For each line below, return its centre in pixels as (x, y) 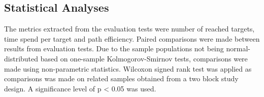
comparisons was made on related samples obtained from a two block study (121, 78)
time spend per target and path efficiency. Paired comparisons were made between (132, 38)
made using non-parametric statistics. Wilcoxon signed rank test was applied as (128, 68)
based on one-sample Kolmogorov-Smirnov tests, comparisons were (144, 58)
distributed (21, 58)
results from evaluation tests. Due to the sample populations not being (114, 48)
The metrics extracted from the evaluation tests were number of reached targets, (129, 29)
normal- (238, 48)
